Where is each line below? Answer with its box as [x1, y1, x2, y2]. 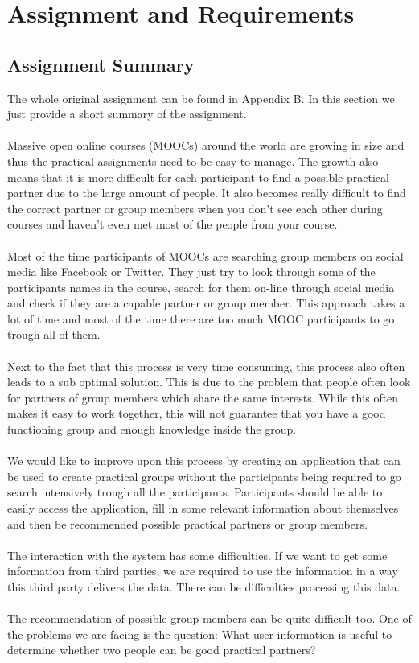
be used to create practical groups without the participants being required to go [7, 467, 401, 484]
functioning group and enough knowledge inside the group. [7, 421, 297, 438]
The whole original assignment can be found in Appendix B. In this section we [7, 89, 395, 106]
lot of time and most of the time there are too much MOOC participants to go [7, 310, 395, 327]
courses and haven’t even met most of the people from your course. [7, 216, 338, 233]
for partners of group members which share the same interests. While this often [7, 389, 399, 406]
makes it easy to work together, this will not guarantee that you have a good [7, 405, 386, 422]
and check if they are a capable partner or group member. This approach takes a [7, 294, 405, 311]
